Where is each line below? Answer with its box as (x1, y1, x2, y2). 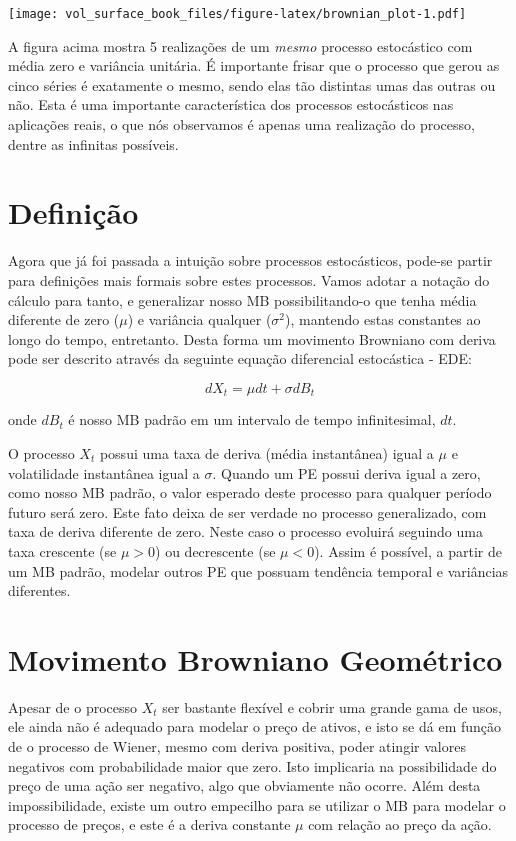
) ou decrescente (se (155, 540, 276, 561)
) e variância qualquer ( (127, 309, 272, 330)
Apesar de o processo (8, 696, 138, 717)
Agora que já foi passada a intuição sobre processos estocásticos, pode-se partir (8, 250, 493, 271)
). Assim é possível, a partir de (314, 540, 502, 561)
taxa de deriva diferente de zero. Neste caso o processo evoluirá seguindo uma (8, 521, 483, 542)
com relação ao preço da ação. (308, 814, 492, 835)
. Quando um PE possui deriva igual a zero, (212, 462, 481, 483)
